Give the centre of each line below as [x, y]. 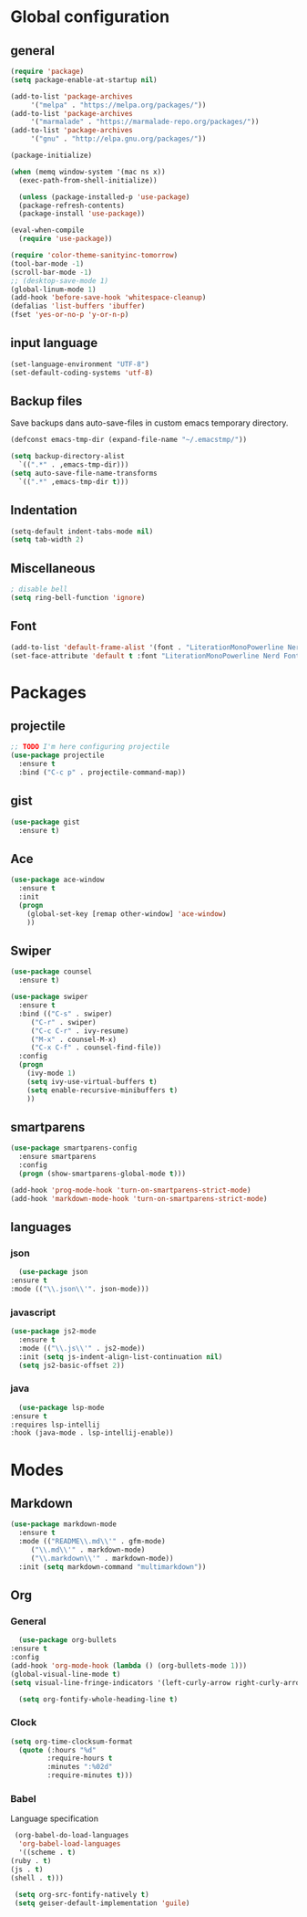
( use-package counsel [51, 972]
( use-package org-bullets [68, 1640]
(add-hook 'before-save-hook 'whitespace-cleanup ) [108, 298]
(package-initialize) [51, 155]
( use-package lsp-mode [61, 1407]
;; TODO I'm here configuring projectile [90, 747]
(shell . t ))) [37, 1878]
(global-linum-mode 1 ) [53, 290]
